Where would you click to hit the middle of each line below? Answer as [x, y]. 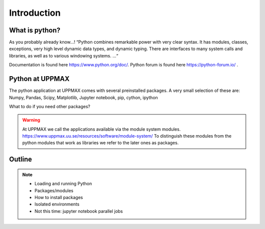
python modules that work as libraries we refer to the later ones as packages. [101, 143]
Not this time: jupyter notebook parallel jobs [79, 211]
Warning [31, 120]
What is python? [35, 30]
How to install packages [59, 198]
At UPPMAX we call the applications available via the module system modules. [102, 129]
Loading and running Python [63, 184]
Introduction [35, 13]
